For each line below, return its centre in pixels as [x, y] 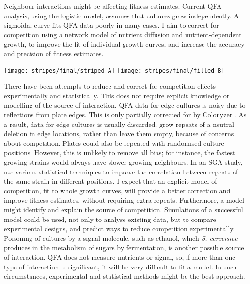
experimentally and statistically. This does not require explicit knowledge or [117, 95]
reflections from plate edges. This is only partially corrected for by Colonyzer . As [125, 114]
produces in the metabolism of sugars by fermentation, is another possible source [124, 247]
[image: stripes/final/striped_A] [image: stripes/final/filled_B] [114, 71]
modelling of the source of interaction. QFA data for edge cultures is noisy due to [125, 105]
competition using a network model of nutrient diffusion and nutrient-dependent [123, 34]
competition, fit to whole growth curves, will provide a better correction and [117, 190]
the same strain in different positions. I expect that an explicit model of [110, 181]
